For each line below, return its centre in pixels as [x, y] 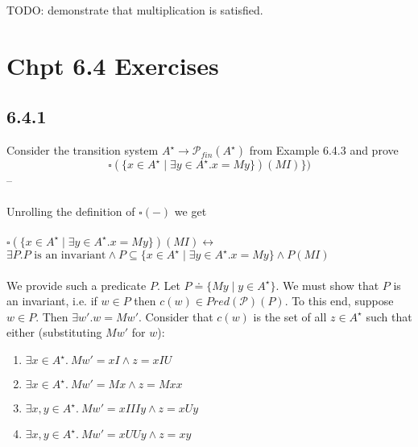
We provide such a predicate [77, 285]
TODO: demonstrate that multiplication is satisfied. [135, 10]
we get [190, 211]
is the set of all [290, 316]
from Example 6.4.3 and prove [324, 150]
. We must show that [327, 285]
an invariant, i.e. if [52, 301]
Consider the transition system [83, 150]
